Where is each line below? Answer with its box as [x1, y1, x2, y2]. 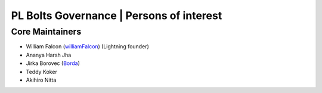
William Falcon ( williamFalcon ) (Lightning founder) [26, 43, 149, 50]
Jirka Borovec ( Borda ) [26, 60, 80, 67]
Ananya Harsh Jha [26, 51, 72, 58]
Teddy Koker [26, 68, 58, 75]
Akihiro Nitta [26, 76, 57, 83]
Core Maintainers [11, 26, 82, 37]
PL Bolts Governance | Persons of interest [11, 9, 222, 22]
